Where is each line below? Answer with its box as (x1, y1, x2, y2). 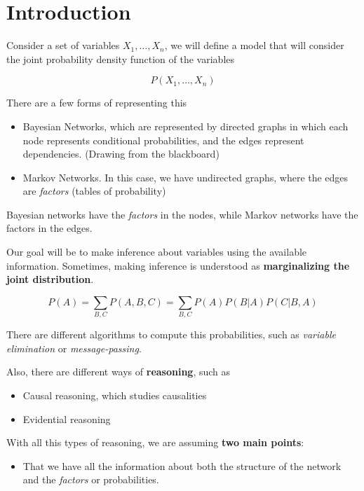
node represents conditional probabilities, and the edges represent (22, 132, 304, 147)
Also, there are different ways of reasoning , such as (6, 364, 231, 379)
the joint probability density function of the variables (6, 51, 235, 66)
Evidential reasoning (22, 411, 111, 426)
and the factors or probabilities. (22, 472, 159, 487)
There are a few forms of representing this (6, 95, 187, 110)
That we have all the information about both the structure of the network (22, 458, 342, 473)
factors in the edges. (6, 221, 93, 235)
